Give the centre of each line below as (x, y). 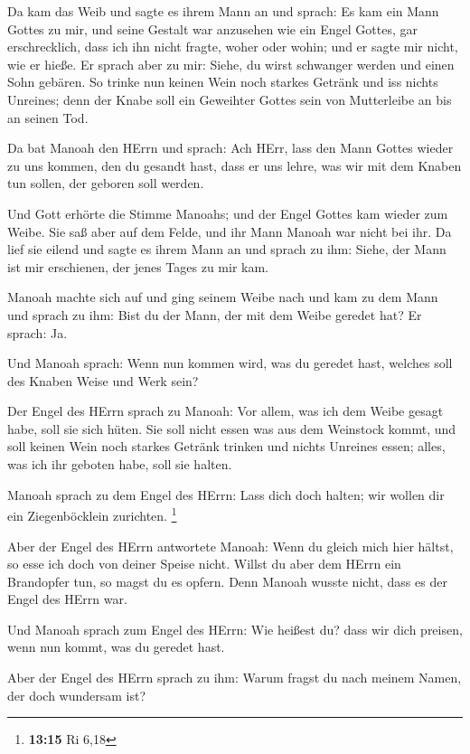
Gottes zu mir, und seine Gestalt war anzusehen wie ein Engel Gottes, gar (213, 28)
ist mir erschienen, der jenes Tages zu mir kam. (138, 266)
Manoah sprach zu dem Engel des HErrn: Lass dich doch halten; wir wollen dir (226, 494)
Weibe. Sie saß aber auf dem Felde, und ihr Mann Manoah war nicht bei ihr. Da (230, 231)
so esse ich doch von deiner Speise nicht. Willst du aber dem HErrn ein (204, 564)
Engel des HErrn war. (67, 599)
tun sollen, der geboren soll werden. (106, 183)
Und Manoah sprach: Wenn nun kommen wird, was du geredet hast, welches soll (230, 363)
